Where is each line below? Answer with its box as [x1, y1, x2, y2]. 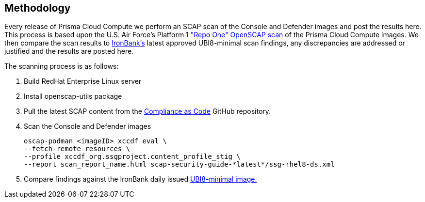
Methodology [4, 2, 71, 14]
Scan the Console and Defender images [24, 122, 151, 131]
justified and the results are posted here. [4, 47, 134, 56]
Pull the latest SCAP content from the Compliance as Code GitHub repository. [24, 107, 271, 116]
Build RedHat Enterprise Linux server [24, 77, 142, 86]
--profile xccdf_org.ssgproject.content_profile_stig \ [24, 153, 241, 161]
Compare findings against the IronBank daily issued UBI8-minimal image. [24, 175, 257, 184]
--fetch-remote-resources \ [24, 145, 131, 153]
